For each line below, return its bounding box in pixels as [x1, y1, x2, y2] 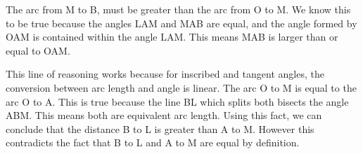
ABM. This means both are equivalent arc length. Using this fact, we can [6, 108, 322, 122]
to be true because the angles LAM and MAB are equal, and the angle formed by [6, 15, 357, 30]
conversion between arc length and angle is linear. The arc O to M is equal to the [6, 80, 357, 94]
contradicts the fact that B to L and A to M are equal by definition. [6, 135, 300, 150]
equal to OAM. [6, 43, 70, 57]
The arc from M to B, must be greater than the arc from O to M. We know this [6, 2, 351, 16]
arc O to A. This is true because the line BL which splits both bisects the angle [6, 94, 349, 108]
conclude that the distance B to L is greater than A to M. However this [6, 121, 314, 136]
